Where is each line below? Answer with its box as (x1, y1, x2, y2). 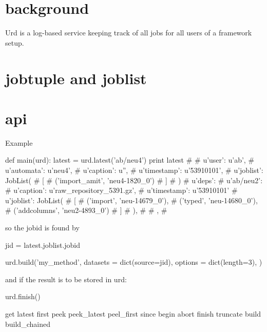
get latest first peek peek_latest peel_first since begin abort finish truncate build (5, 308, 261, 319)
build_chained (5, 318, 50, 329)
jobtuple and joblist (5, 67, 147, 88)
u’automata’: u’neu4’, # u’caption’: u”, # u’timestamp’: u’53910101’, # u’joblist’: (5, 165, 263, 175)
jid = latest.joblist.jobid (5, 239, 81, 250)
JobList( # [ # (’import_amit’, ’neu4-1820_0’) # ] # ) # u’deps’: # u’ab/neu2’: (5, 174, 263, 185)
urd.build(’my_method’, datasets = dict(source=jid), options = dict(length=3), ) (5, 257, 262, 267)
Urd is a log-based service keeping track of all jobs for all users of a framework (5, 27, 252, 38)
